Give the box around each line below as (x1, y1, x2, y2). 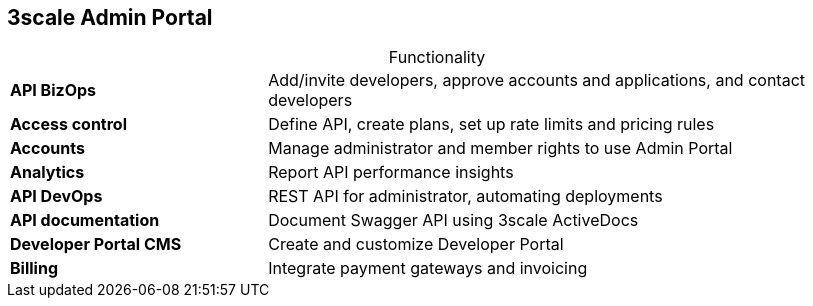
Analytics (10, 162, 85, 183)
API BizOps (10, 80, 97, 101)
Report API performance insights (268, 162, 514, 183)
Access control (10, 114, 127, 135)
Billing (10, 258, 58, 279)
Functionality (388, 47, 486, 68)
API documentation (10, 210, 160, 231)
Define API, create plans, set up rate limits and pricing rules (268, 114, 715, 135)
